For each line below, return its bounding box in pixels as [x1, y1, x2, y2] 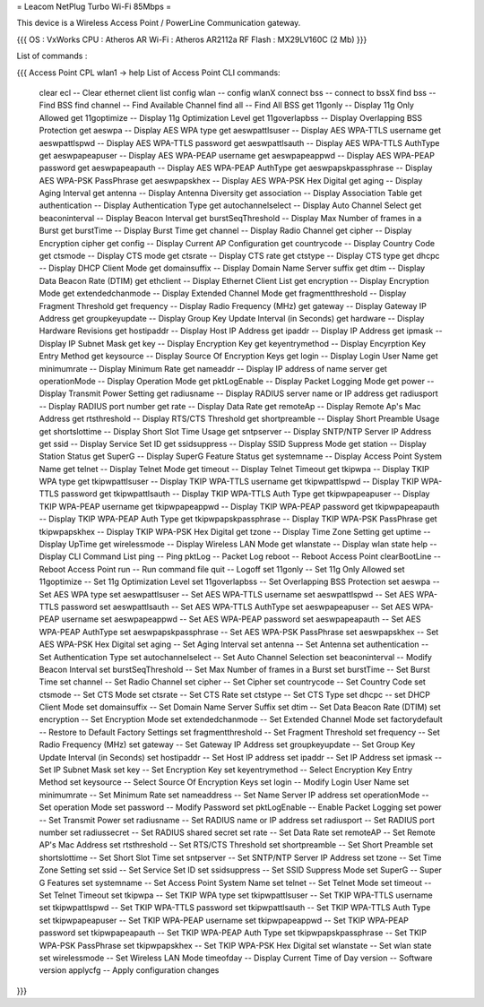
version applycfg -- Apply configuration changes [39, 965, 220, 976]
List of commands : [16, 50, 88, 62]
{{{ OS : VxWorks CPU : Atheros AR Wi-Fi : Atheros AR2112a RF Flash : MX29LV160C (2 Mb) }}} [16, 34, 367, 45]
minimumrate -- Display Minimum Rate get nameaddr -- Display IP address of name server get [39, 363, 387, 374]
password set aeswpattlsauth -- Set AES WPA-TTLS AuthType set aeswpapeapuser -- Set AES [60, 601, 411, 612]
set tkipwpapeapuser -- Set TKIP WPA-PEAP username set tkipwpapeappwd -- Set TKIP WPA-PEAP [39, 915, 410, 925]
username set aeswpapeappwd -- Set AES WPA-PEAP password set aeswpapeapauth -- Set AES [61, 614, 421, 624]
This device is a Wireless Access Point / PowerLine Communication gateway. [16, 18, 301, 29]
